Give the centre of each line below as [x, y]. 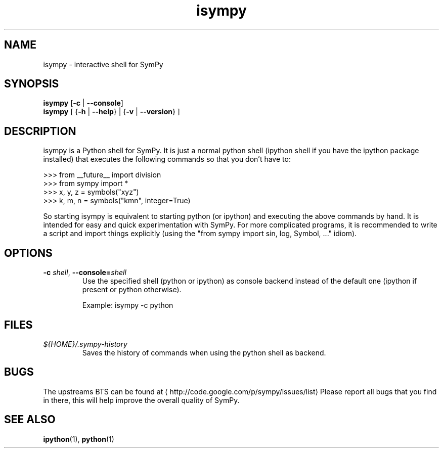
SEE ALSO [30, 420]
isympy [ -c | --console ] [83, 103]
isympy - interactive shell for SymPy [103, 64]
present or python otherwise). [132, 290]
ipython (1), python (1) [79, 439]
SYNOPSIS [32, 84]
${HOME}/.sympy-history [85, 344]
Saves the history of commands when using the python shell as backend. [204, 352]
